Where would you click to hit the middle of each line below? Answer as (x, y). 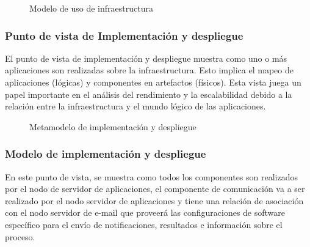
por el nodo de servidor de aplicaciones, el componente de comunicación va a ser (155, 189)
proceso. (20, 236)
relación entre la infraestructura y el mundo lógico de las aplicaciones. (135, 106)
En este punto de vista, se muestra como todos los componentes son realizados (152, 176)
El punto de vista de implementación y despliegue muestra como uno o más (146, 58)
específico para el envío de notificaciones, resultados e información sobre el (144, 224)
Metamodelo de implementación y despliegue (113, 126)
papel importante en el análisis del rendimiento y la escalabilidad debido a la (149, 94)
